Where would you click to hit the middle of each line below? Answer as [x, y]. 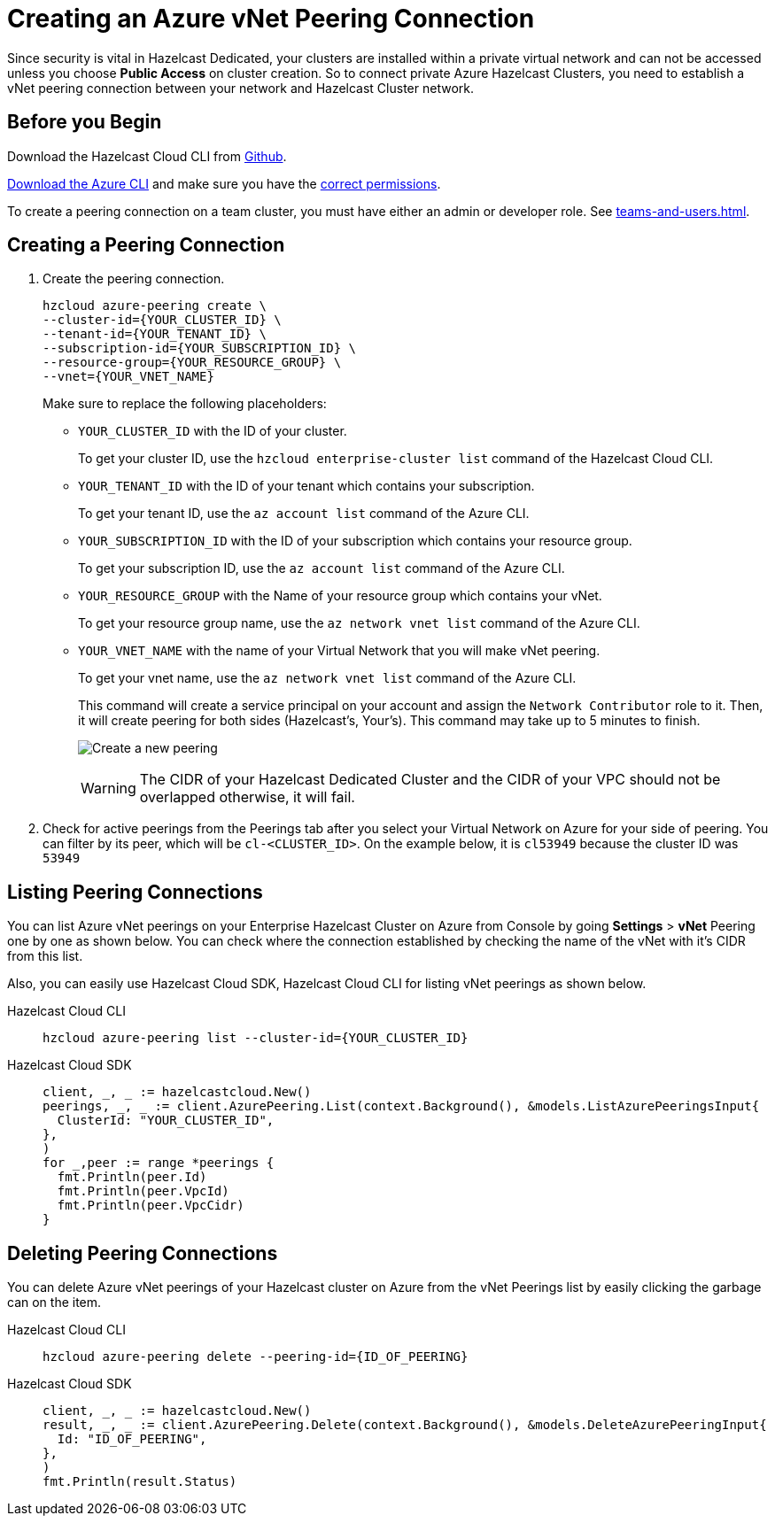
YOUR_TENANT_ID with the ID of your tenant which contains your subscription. [306, 486]
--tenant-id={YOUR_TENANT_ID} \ [155, 334]
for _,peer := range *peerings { [159, 1163]
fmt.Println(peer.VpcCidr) [151, 1206]
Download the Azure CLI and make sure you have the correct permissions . [224, 183]
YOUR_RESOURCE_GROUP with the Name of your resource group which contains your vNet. [340, 596]
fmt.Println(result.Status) [140, 1482]
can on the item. [54, 1303]
